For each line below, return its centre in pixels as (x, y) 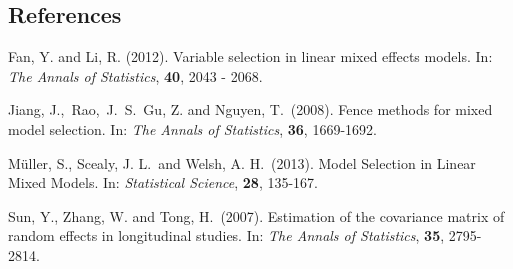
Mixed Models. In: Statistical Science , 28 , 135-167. (163, 182)
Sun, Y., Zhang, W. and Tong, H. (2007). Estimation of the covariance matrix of (256, 215)
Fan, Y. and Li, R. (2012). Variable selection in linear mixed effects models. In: (250, 56)
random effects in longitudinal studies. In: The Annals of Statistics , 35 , (226, 235)
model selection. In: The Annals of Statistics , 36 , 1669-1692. (192, 128)
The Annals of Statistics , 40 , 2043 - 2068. (135, 75)
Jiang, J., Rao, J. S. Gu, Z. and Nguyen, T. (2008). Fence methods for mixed (250, 109)
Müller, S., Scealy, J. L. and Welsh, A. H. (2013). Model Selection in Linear (242, 162)
